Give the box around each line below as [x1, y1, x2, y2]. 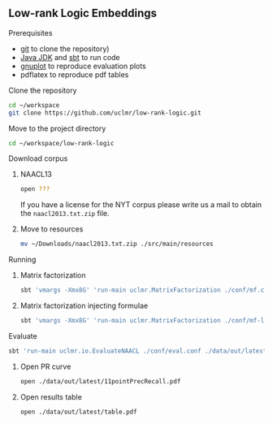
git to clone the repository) [19, 44, 110, 54]
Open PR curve [19, 361, 71, 371]
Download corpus [8, 154, 68, 163]
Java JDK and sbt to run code [19, 52, 120, 62]
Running [8, 255, 37, 265]
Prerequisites [8, 28, 53, 37]
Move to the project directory [8, 123, 106, 133]
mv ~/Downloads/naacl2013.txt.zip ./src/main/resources [19, 240, 214, 249]
